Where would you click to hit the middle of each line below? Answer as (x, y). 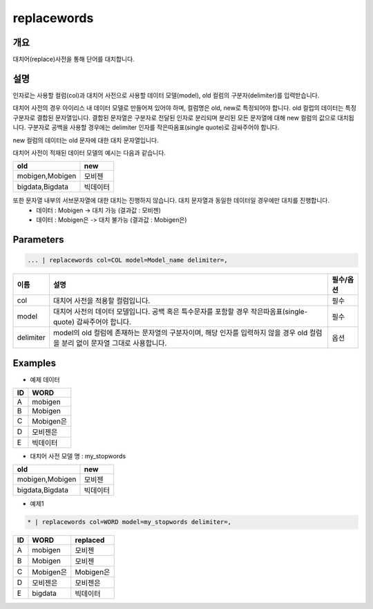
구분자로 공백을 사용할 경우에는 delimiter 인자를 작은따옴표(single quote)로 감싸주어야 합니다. (153, 127)
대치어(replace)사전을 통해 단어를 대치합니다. (74, 59)
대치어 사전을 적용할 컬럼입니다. (102, 301)
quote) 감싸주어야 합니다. (92, 322)
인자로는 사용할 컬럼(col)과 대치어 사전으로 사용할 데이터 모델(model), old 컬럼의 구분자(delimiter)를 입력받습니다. (166, 95)
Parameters (38, 240)
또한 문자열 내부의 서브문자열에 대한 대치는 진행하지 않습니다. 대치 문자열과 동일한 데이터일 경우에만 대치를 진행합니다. (171, 200)
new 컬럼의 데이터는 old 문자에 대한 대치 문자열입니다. (86, 140)
